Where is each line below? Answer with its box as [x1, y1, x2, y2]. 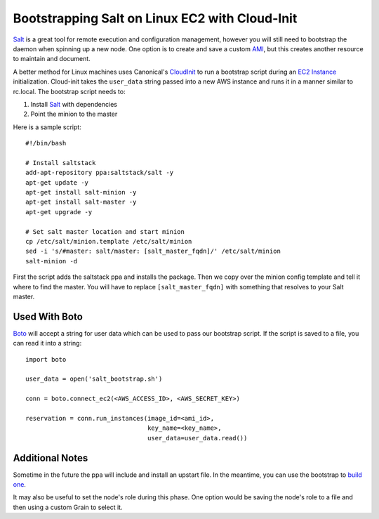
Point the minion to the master [30, 110, 118, 119]
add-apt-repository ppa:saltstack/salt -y [25, 169, 174, 177]
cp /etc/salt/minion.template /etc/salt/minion [25, 237, 192, 245]
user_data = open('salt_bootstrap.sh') [25, 375, 163, 383]
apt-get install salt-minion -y [25, 188, 137, 197]
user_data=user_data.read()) [147, 434, 248, 442]
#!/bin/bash [25, 139, 67, 147]
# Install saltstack [25, 159, 96, 166]
